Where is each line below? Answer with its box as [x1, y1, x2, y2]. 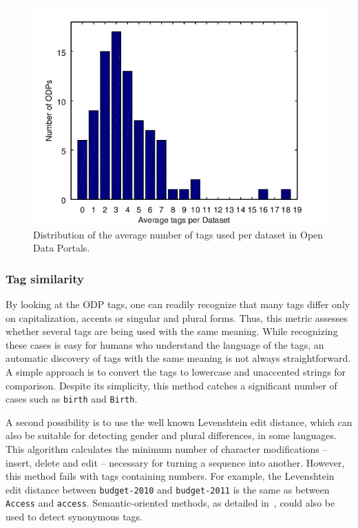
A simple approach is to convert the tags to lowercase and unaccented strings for [6, 364, 346, 378]
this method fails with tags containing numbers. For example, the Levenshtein [6, 469, 335, 483]
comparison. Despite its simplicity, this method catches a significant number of [6, 378, 337, 392]
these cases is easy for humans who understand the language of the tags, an [6, 337, 324, 352]
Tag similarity [6, 270, 84, 287]
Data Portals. [33, 241, 90, 255]
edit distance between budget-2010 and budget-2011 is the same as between [6, 482, 330, 496]
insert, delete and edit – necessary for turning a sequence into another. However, [6, 455, 345, 469]
